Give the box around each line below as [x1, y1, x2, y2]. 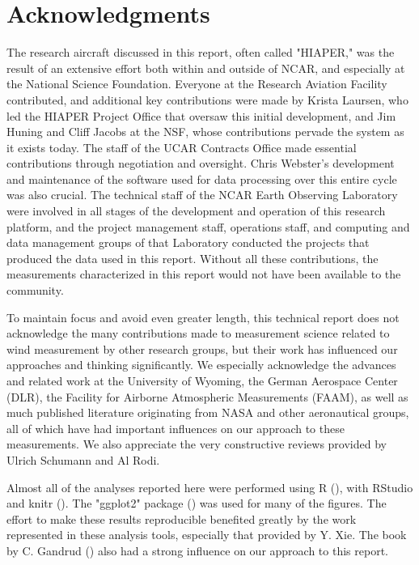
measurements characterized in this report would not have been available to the [6, 266, 401, 282]
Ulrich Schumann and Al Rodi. [6, 451, 160, 468]
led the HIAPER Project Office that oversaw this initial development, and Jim [6, 107, 396, 124]
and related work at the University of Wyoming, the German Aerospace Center [6, 372, 398, 389]
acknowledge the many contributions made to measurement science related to [6, 325, 390, 342]
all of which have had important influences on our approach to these [6, 419, 345, 436]
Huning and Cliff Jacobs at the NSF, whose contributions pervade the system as [6, 123, 404, 140]
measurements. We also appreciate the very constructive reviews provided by [6, 435, 387, 452]
